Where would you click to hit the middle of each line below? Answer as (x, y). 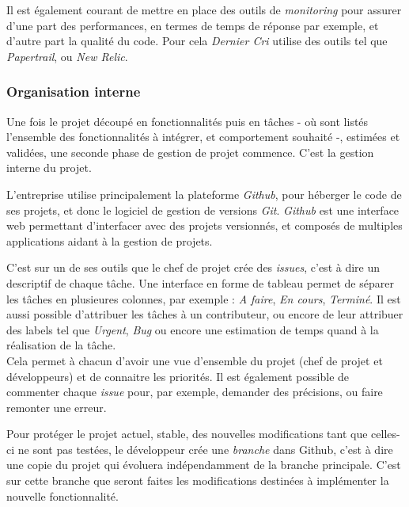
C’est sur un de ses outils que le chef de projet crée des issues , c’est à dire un (193, 267)
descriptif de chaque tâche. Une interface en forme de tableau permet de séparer (200, 282)
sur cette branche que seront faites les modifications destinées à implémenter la (198, 480)
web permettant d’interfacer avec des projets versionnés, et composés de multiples (204, 225)
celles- (386, 434)
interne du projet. (49, 168)
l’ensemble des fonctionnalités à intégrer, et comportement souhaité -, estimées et (203, 137)
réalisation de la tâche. (61, 345)
